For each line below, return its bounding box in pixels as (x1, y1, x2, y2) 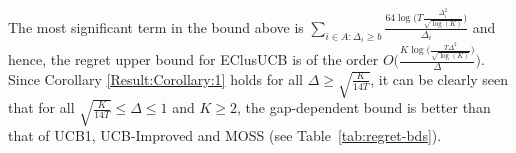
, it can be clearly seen (370, 68, 509, 89)
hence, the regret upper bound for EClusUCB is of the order (8, 49, 379, 70)
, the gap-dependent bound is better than (236, 97, 491, 118)
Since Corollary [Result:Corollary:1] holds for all (8, 68, 304, 89)
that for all (8, 97, 75, 118)
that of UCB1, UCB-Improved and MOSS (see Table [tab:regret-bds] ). (8, 125, 442, 146)
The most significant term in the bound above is (8, 16, 304, 37)
